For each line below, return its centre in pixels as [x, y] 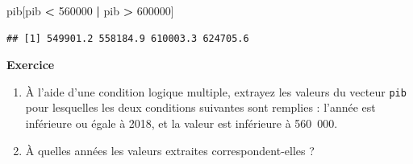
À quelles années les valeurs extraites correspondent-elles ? [170, 150]
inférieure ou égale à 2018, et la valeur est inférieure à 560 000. [181, 123]
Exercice [31, 65]
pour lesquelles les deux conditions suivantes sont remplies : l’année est [200, 107]
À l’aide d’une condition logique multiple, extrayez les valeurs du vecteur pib [216, 91]
